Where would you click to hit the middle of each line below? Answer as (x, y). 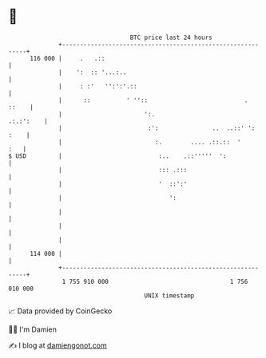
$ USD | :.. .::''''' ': (117, 156)
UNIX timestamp (169, 295)
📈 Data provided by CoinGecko (60, 311)
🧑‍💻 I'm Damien (33, 329)
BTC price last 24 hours (171, 37)
